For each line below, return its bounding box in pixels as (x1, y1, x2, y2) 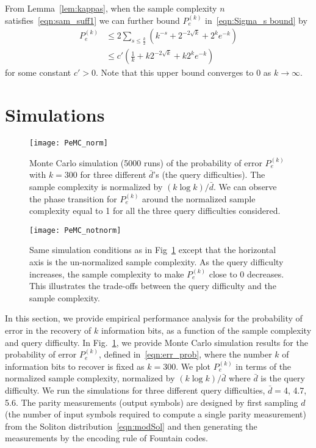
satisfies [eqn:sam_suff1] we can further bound (5, 13, 180, 26)
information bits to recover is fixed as (5, 359, 145, 372)
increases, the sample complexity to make (29, 267, 184, 280)
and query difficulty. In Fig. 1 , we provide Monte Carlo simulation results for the (5, 336, 308, 348)
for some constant (5, 66, 71, 79)
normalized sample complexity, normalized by (5, 372, 175, 384)
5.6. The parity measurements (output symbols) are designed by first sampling (5, 395, 298, 408)
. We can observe (214, 180, 277, 193)
